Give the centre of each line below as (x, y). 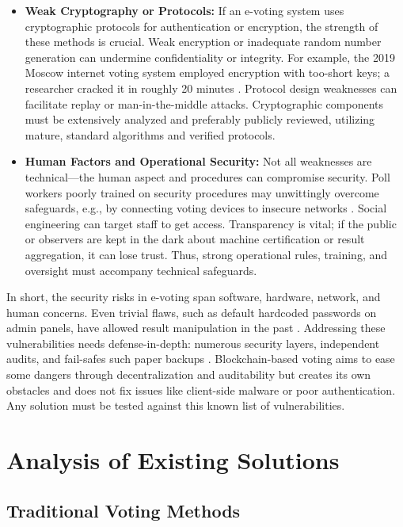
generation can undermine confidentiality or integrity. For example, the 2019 (210, 57)
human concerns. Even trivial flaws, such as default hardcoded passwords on (192, 312)
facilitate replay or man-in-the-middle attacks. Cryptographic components (204, 103)
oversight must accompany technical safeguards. (141, 270)
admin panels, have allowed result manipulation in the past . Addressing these (196, 328)
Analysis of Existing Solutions (173, 460)
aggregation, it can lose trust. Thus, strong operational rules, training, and (206, 254)
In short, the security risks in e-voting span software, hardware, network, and (194, 297)
